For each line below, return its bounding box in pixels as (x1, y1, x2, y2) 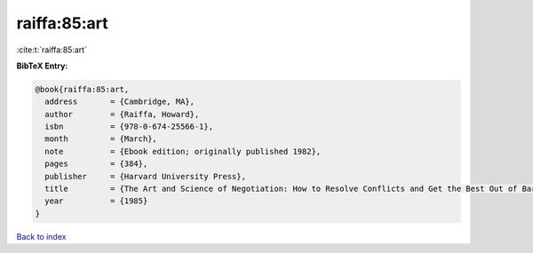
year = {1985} (44, 196, 148, 206)
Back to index (16, 231, 67, 241)
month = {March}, (44, 134, 157, 144)
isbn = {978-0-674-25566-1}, (44, 122, 213, 132)
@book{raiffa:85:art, (35, 84, 130, 94)
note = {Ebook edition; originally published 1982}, (44, 146, 322, 156)
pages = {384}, (44, 159, 148, 169)
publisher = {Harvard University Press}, (44, 171, 246, 181)
